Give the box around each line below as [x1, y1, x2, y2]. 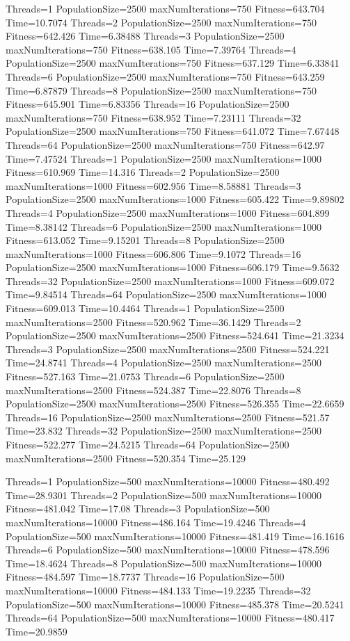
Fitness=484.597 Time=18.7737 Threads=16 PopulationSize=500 [6, 569, 285, 584]
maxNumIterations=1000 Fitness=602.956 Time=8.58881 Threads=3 [6, 178, 301, 193]
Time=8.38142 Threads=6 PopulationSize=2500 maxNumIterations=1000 [6, 219, 321, 234]
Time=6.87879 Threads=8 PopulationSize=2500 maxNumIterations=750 [6, 83, 317, 97]
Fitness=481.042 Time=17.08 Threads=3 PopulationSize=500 [6, 501, 270, 516]
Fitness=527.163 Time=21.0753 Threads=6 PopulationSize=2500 [6, 369, 285, 384]
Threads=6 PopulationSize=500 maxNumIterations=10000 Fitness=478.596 [6, 542, 330, 557]
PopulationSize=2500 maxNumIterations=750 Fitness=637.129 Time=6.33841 [6, 56, 340, 70]
